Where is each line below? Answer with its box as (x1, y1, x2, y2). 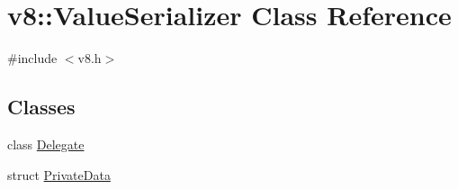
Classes (7, 93, 76, 121)
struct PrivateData (7, 165, 111, 184)
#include (7, 49, 58, 67)
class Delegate (7, 134, 85, 153)
